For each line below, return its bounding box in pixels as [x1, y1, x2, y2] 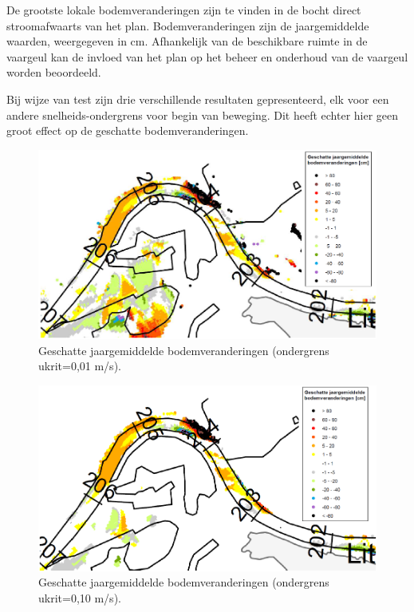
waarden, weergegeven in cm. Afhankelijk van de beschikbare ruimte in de [6, 33, 368, 49]
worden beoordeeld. [6, 64, 101, 81]
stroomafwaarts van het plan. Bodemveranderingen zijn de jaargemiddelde [6, 17, 369, 34]
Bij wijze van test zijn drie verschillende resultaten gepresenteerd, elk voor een [6, 90, 389, 107]
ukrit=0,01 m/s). [38, 357, 121, 374]
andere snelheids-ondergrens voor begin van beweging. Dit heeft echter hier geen [6, 106, 399, 123]
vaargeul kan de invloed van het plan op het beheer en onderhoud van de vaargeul [6, 48, 408, 65]
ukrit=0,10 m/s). [38, 589, 121, 606]
